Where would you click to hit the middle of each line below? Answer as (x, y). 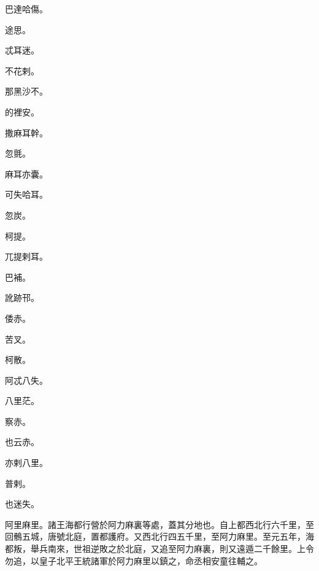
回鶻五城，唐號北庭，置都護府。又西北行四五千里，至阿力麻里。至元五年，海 (159, 536)
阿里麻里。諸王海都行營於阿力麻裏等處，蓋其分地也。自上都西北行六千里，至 (159, 524)
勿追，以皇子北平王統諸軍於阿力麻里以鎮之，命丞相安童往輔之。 (134, 560)
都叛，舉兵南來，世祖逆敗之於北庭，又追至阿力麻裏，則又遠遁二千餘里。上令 (159, 549)
